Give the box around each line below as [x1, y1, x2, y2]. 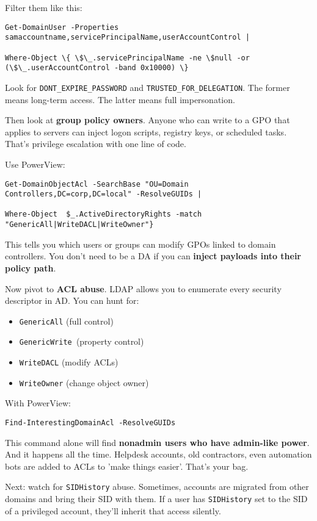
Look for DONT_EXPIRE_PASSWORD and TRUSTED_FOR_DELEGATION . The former [5, 81, 290, 93]
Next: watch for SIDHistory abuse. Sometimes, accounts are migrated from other [5, 480, 309, 493]
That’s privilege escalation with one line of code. [5, 137, 186, 150]
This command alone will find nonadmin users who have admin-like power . [5, 436, 310, 448]
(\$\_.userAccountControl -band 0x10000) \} [5, 63, 189, 73]
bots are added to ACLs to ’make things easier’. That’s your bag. [5, 459, 249, 472]
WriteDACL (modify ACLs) [19, 356, 118, 368]
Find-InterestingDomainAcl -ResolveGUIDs [5, 418, 176, 427]
